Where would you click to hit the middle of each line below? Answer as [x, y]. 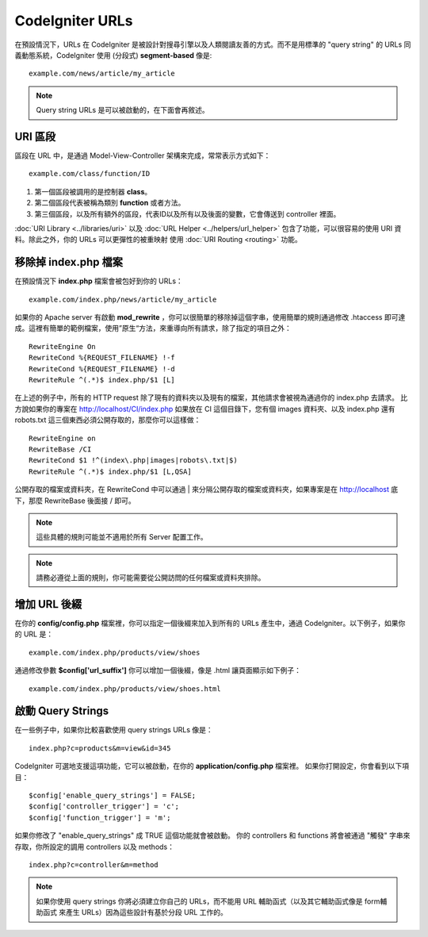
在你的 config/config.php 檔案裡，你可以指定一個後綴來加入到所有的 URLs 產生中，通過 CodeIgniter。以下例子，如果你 [210, 623]
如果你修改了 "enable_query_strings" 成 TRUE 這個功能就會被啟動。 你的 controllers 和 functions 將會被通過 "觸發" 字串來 [212, 835]
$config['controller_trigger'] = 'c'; [104, 806]
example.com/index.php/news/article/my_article [123, 299]
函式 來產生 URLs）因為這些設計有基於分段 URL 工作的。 [135, 912]
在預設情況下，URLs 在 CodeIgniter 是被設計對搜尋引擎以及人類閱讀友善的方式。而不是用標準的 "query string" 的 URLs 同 [213, 44]
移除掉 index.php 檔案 [69, 262]
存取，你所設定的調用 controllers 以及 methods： [94, 847]
